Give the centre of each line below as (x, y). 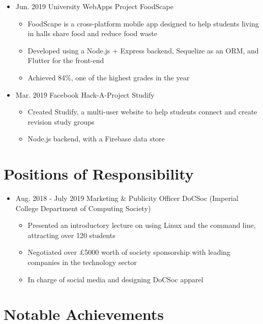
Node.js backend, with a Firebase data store (96, 139)
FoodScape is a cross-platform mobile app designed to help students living (143, 23)
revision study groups (61, 121)
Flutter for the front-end (66, 60)
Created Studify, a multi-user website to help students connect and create (142, 112)
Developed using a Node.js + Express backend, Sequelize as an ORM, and (143, 50)
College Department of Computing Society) (83, 208)
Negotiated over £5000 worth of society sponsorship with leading (129, 252)
